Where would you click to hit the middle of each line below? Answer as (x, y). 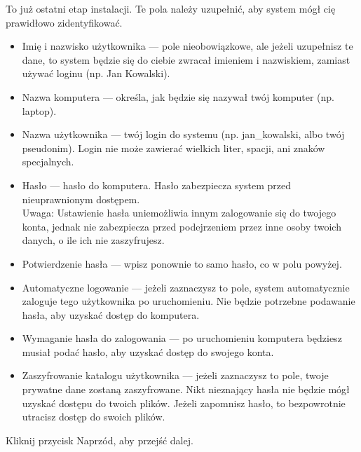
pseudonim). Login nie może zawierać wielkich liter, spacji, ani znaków (173, 148)
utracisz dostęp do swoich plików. (94, 417)
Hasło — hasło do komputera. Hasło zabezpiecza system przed (156, 185)
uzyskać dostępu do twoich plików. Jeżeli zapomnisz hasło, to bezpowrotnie (184, 403)
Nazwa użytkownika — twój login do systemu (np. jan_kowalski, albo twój (183, 134)
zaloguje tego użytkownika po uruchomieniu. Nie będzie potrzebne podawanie (189, 301)
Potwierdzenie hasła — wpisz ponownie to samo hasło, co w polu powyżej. (182, 263)
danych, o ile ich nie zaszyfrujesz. (93, 240)
